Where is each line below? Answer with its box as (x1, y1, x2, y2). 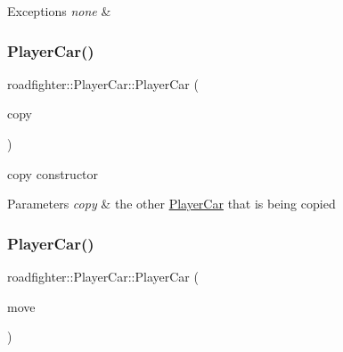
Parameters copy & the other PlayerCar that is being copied (7, 194, 336, 213)
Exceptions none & (7, 2, 111, 20)
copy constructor (7, 164, 99, 183)
